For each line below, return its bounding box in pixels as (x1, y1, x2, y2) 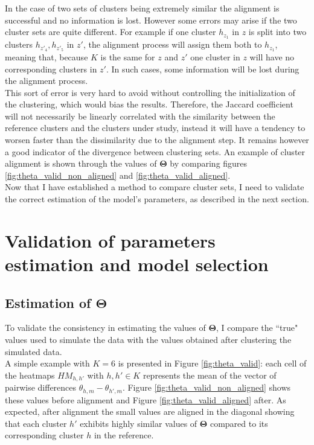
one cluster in (190, 50, 240, 63)
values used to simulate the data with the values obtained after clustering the (5, 333, 292, 345)
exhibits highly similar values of (80, 417, 197, 429)
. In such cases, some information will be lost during (106, 62, 300, 75)
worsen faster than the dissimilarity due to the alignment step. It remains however (5, 133, 309, 146)
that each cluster (5, 417, 67, 429)
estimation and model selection (5, 252, 269, 276)
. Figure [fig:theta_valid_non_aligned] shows (122, 381, 291, 394)
